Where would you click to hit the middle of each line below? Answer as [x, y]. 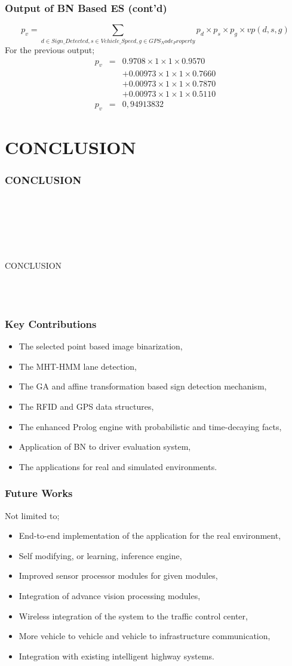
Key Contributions [51, 323]
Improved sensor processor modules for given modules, [118, 576]
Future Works [39, 493]
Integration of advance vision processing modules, [110, 596]
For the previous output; [50, 49]
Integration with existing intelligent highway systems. [116, 656]
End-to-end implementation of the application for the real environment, [150, 535]
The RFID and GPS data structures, [86, 406]
